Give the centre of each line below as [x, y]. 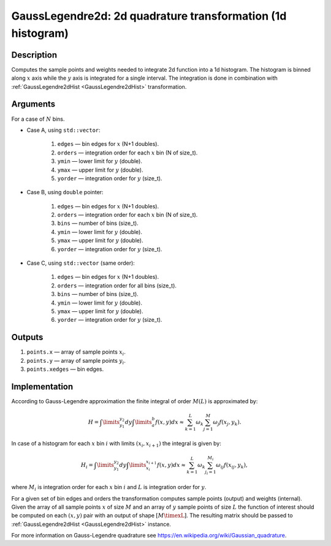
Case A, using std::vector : [63, 130]
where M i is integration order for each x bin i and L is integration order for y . [109, 488]
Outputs [27, 337]
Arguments [33, 104]
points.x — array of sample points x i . [76, 353]
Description [34, 55]
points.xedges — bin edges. [65, 369]
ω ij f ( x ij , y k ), [231, 466]
